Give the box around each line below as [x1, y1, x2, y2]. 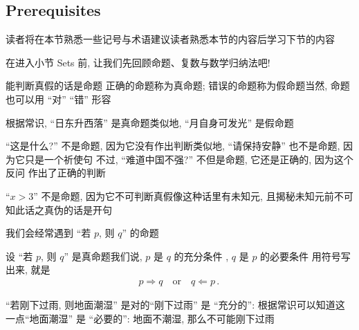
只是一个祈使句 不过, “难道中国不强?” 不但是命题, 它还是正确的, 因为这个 [24, 152, 353, 166]
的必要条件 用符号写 [260, 248, 351, 263]
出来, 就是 [6, 262, 50, 277]
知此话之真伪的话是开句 [6, 202, 112, 217]
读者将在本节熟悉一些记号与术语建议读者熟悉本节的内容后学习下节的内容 [6, 32, 335, 46]
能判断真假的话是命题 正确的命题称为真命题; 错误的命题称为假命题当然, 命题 [6, 78, 350, 93]
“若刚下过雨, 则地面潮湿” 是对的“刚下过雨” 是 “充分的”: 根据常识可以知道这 [6, 297, 345, 311]
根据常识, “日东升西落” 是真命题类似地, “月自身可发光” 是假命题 [6, 115, 294, 129]
